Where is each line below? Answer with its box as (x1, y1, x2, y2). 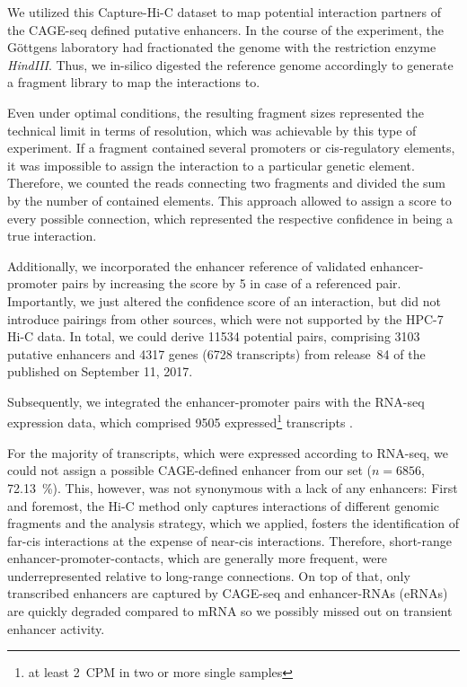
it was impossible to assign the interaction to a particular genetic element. (7, 155, 415, 174)
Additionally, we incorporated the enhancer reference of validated (7, 256, 366, 275)
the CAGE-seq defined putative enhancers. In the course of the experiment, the (7, 20, 444, 39)
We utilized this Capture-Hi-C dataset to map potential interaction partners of (7, 3, 442, 21)
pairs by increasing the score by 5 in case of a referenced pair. (61, 274, 401, 293)
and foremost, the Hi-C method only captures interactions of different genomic (7, 496, 440, 515)
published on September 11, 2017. (7, 362, 193, 381)
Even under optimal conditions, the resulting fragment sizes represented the (7, 102, 424, 121)
